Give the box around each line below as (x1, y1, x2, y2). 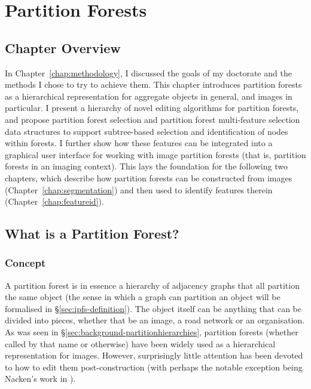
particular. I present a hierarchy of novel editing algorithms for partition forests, (5, 101, 299, 114)
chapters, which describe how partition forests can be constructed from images (5, 171, 292, 184)
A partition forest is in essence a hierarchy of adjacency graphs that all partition (5, 279, 300, 291)
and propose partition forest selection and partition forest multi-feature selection (5, 113, 300, 125)
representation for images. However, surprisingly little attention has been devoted (5, 349, 303, 362)
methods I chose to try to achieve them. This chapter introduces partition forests (5, 78, 302, 91)
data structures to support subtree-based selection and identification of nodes (5, 125, 288, 137)
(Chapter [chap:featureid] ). (5, 195, 104, 208)
